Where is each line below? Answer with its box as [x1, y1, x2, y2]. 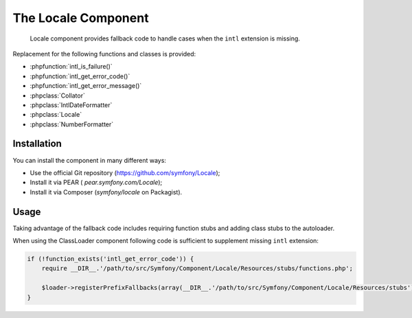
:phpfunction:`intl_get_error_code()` [30, 72, 130, 80]
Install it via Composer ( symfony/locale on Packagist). [30, 188, 183, 196]
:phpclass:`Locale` [30, 111, 82, 119]
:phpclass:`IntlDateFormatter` [30, 100, 113, 109]
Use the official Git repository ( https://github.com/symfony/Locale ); [30, 168, 220, 177]
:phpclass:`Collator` [30, 91, 85, 100]
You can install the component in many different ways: [12, 156, 166, 164]
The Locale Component [12, 10, 149, 25]
